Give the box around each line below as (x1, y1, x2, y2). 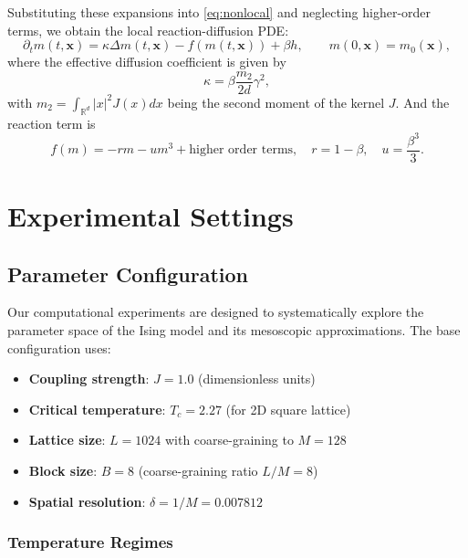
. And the (395, 92, 450, 111)
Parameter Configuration (7, 259, 249, 288)
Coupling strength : (28, 369, 150, 388)
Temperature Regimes (7, 531, 173, 553)
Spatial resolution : (28, 491, 146, 511)
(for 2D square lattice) (225, 399, 351, 418)
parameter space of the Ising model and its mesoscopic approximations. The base (7, 320, 461, 339)
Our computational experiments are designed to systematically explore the (7, 302, 424, 321)
